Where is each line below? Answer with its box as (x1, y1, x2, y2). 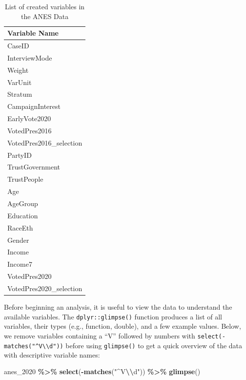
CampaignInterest (7, 101, 61, 111)
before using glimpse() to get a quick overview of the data (65, 340, 243, 350)
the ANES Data (20, 11, 69, 21)
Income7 (7, 259, 32, 269)
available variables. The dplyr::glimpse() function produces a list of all (4, 311, 222, 321)
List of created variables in (5, 1, 85, 11)
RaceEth (7, 222, 33, 232)
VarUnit (7, 77, 32, 87)
